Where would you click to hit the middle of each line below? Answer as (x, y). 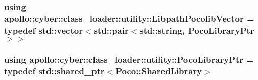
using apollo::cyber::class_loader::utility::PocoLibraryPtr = (129, 59)
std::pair (111, 30)
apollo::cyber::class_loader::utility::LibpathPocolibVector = (129, 18)
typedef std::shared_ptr (54, 71)
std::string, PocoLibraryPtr (197, 30)
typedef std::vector (43, 30)
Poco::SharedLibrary (159, 71)
